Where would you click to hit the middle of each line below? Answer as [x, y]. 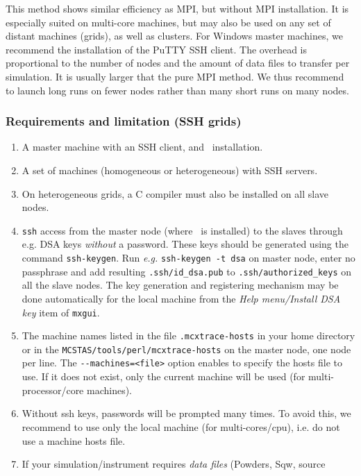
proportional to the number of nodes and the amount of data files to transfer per [178, 63]
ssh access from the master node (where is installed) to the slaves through [182, 230]
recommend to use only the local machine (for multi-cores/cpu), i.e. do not [181, 426]
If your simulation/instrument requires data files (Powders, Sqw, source [174, 464]
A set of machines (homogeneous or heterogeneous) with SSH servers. [170, 170]
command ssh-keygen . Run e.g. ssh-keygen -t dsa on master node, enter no [188, 257]
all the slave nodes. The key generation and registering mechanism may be [180, 285]
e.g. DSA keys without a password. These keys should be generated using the [185, 244]
